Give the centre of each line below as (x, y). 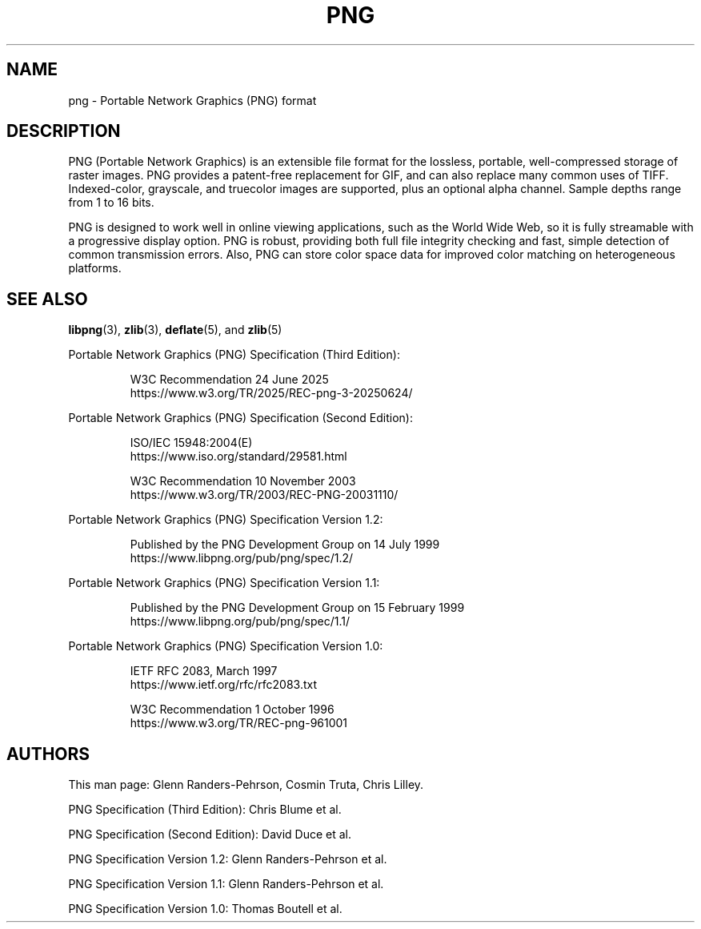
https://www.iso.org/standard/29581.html (238, 456)
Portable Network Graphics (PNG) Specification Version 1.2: (226, 520)
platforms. (95, 268)
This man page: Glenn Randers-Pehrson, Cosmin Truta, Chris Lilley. (246, 785)
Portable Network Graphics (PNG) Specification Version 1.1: (224, 583)
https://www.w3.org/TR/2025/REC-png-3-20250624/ (271, 393)
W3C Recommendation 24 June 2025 (229, 380)
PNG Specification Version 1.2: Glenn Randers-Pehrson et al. (228, 859)
